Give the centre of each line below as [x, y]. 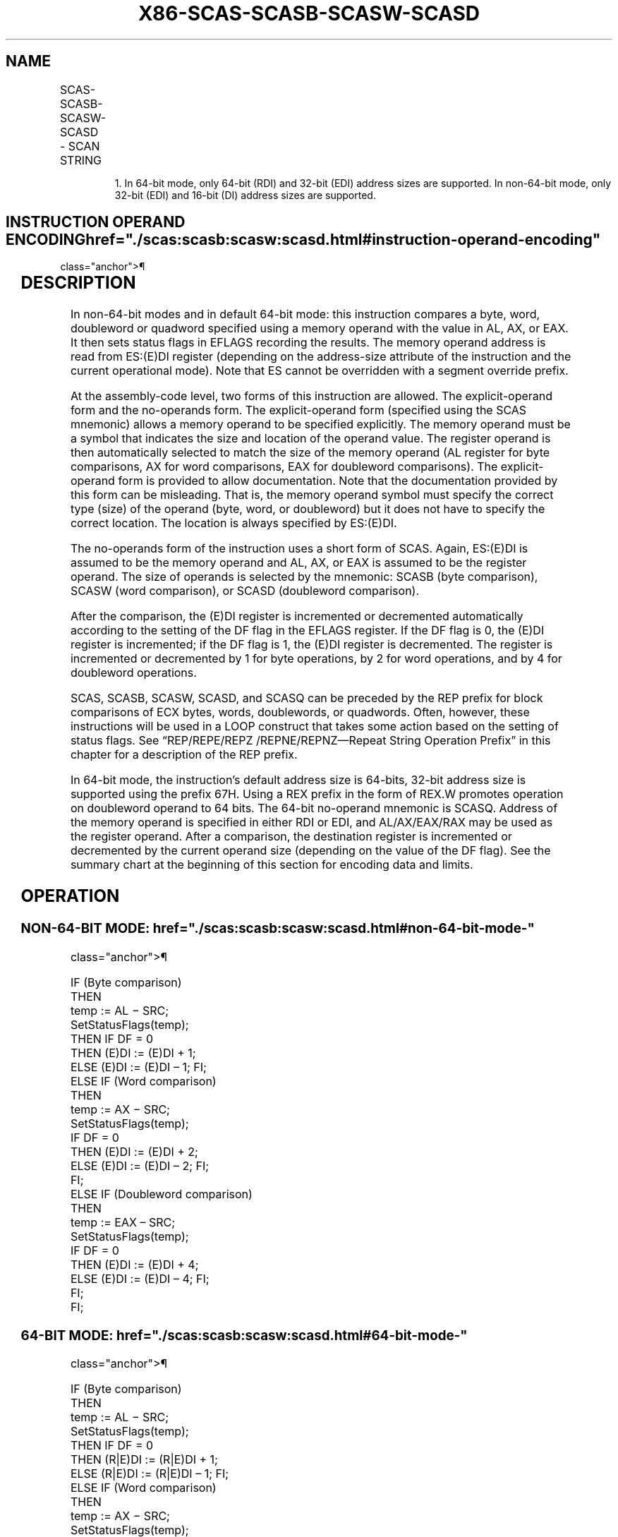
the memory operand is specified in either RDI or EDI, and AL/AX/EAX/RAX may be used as [311, 822]
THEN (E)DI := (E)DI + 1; [133, 1053]
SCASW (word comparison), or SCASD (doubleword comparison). [245, 591]
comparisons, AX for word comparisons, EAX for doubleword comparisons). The [284, 467]
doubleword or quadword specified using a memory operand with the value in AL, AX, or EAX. [319, 329]
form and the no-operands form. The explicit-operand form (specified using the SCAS [298, 410]
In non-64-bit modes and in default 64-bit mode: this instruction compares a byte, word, [305, 314]
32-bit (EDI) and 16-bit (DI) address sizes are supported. [245, 195]
